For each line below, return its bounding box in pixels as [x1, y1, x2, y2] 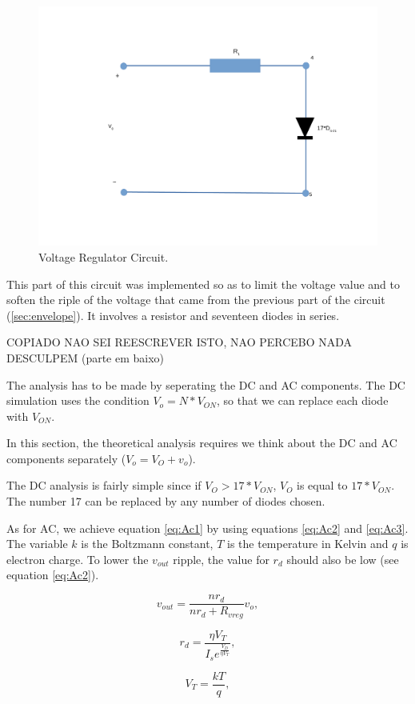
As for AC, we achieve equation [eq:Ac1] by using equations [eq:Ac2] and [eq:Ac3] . [6, 519, 409, 536]
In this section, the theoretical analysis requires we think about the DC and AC [6, 434, 397, 451]
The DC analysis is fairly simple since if [6, 477, 202, 494]
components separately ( [6, 450, 126, 466]
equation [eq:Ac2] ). [6, 566, 99, 583]
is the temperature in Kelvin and [227, 535, 389, 552]
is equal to [297, 477, 348, 494]
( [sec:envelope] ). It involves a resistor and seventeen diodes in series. [6, 306, 340, 323]
